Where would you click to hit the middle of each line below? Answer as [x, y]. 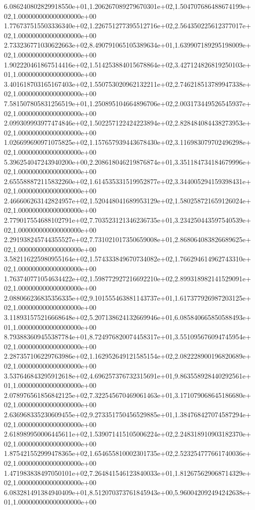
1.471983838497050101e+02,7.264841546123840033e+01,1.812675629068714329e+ [127, 473]
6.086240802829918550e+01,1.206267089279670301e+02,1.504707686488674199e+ [127, 6]
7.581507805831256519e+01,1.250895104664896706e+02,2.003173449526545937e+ [127, 103]
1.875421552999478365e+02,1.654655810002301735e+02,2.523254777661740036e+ [127, 453]
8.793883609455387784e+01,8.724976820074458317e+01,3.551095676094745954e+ [127, 337]
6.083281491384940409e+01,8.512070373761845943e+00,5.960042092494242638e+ [127, 492]
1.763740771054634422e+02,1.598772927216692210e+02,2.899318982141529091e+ [127, 278]
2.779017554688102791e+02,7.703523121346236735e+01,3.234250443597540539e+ [127, 220]
